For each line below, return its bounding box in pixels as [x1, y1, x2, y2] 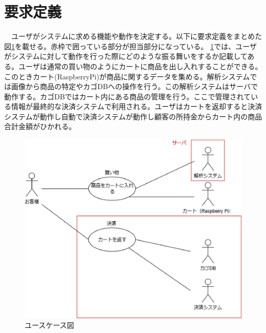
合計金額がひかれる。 [4, 121, 76, 132]
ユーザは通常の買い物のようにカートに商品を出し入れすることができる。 [18, 60, 262, 71]
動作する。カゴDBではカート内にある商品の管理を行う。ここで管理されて [4, 91, 251, 101]
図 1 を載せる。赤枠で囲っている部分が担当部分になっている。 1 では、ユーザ [4, 40, 257, 51]
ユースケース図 [25, 320, 74, 330]
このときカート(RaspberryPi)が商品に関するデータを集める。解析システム [4, 71, 250, 81]
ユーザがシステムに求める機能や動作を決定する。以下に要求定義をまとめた [11, 31, 262, 41]
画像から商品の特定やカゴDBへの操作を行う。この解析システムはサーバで [11, 81, 258, 92]
